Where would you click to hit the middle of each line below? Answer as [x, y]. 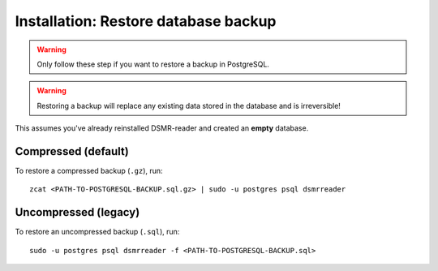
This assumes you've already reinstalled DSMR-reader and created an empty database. [162, 128]
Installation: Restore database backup [146, 21]
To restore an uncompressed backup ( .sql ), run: [97, 232]
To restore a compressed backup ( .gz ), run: [89, 171]
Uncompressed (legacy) [77, 212]
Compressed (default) [72, 151]
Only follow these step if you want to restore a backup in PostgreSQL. [153, 64]
